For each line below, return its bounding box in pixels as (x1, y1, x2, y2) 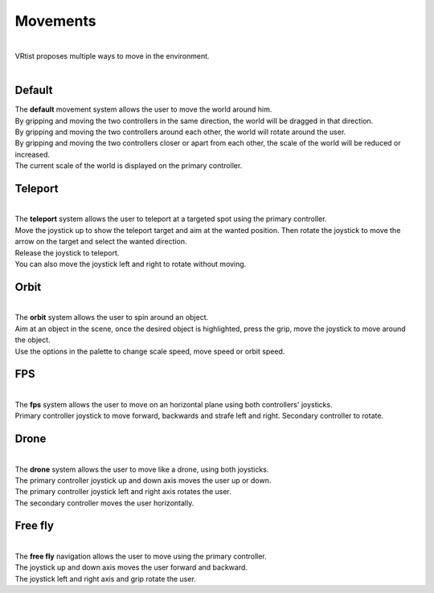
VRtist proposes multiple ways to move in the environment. (14, 51, 210, 60)
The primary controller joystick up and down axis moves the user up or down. (14, 475, 272, 485)
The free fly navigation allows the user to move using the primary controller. (14, 551, 267, 561)
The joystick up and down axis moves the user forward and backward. (14, 562, 248, 572)
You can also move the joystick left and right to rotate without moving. (14, 260, 247, 269)
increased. (14, 149, 51, 159)
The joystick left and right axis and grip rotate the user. (14, 574, 196, 583)
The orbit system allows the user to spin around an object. (14, 313, 209, 322)
